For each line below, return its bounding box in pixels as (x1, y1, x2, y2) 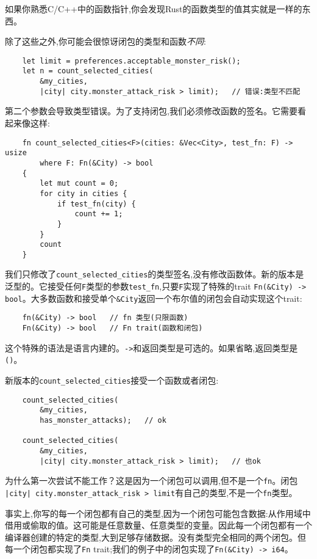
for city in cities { (40, 189, 127, 198)
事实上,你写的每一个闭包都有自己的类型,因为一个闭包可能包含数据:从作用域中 (5, 506, 311, 519)
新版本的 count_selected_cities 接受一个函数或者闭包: (5, 374, 219, 387)
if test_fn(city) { (57, 199, 136, 208)
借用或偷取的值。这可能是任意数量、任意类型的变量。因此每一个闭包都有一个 (5, 519, 312, 532)
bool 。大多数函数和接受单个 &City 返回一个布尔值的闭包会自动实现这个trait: (5, 291, 302, 304)
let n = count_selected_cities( (22, 67, 154, 76)
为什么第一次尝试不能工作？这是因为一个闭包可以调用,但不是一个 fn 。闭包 (5, 474, 298, 487)
